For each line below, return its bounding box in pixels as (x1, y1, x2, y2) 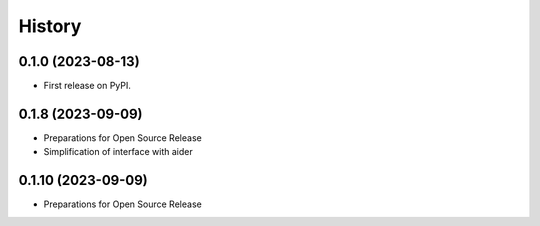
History (18, 15, 82, 37)
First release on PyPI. (43, 80, 132, 92)
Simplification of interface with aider (43, 146, 194, 158)
